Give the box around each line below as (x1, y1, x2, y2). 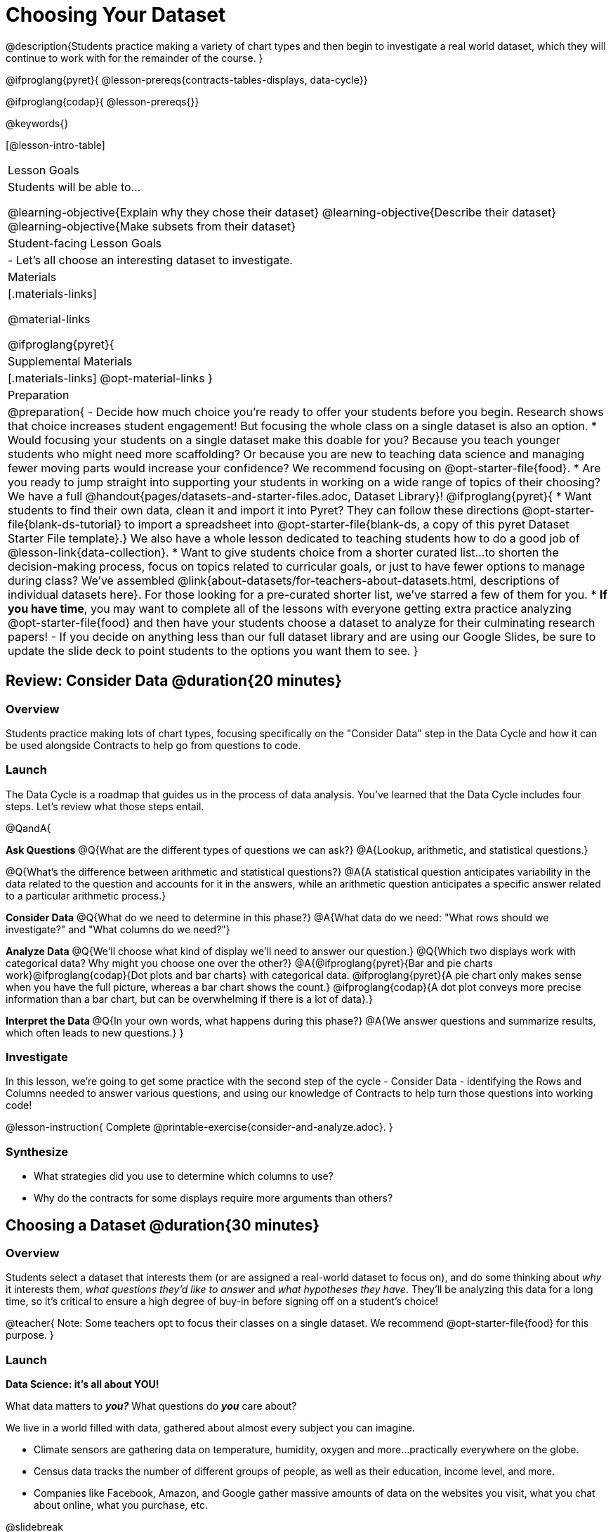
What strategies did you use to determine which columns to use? (34, 1170, 334, 1183)
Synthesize (6, 1144, 69, 1159)
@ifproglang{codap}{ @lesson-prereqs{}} (6, 95, 199, 108)
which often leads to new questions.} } (6, 1026, 184, 1039)
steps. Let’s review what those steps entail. (6, 800, 204, 812)
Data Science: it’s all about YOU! (6, 1378, 159, 1391)
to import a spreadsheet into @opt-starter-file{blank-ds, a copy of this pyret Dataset (124, 517, 569, 531)
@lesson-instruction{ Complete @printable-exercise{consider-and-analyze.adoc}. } (6, 1121, 393, 1134)
